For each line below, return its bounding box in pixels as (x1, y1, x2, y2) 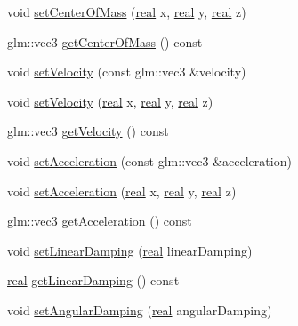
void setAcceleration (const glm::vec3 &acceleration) (7, 151, 292, 170)
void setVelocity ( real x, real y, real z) (7, 91, 213, 110)
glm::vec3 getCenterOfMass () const (7, 32, 203, 51)
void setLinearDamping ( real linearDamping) (7, 241, 253, 259)
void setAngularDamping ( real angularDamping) (7, 300, 272, 319)
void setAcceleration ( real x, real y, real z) (7, 181, 237, 200)
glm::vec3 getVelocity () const (7, 122, 169, 140)
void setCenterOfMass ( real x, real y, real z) (7, 3, 246, 20)
